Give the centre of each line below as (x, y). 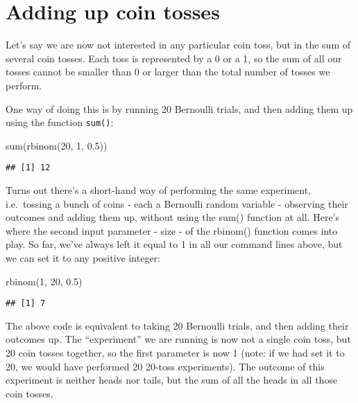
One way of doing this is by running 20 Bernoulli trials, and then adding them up (179, 108)
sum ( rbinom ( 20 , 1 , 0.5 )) (57, 145)
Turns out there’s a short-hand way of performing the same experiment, (158, 190)
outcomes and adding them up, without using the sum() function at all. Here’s (173, 217)
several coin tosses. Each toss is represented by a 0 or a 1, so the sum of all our (174, 58)
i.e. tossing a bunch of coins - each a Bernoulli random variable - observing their (177, 203)
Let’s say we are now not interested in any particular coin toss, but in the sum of (178, 45)
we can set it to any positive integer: (83, 257)
